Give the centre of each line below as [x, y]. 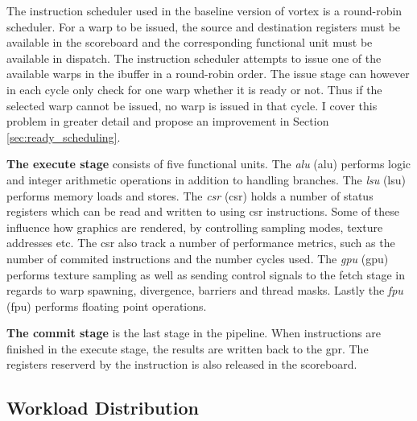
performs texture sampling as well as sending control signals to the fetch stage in [206, 274]
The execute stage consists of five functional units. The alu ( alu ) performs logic [209, 164]
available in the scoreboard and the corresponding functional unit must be [190, 42]
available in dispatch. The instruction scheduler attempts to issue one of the [194, 58]
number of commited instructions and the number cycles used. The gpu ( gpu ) [198, 258]
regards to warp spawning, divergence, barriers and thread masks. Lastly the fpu [205, 290]
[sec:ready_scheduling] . [64, 136]
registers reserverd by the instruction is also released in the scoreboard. [182, 364]
